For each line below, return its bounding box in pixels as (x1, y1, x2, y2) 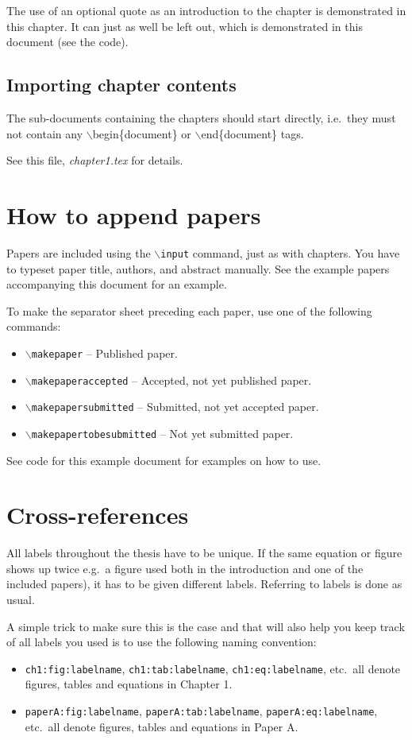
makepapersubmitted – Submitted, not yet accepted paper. (31, 398, 319, 415)
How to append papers (6, 198, 261, 231)
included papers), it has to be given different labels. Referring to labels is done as (6, 575, 402, 592)
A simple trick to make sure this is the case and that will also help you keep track (6, 618, 405, 634)
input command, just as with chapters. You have (160, 244, 400, 261)
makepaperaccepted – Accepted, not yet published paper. (31, 371, 312, 388)
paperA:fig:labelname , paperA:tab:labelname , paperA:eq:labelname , (25, 703, 378, 719)
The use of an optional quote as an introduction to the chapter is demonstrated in (6, 2, 406, 18)
